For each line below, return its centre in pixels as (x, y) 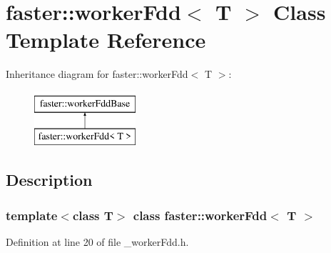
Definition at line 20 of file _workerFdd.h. (97, 242)
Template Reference (106, 40)
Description (49, 180)
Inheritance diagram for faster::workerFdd (97, 74)
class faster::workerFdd (200, 215)
